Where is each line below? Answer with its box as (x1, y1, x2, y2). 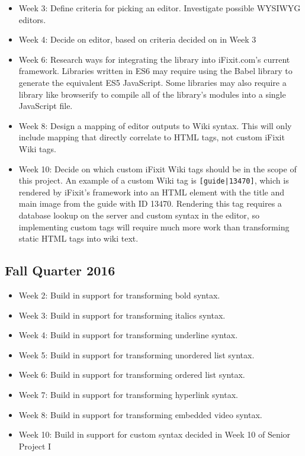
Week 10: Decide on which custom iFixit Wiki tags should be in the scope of (18, 162, 297, 175)
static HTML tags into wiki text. (18, 232, 139, 245)
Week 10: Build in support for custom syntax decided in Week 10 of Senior (18, 428, 291, 441)
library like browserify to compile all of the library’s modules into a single (18, 88, 286, 100)
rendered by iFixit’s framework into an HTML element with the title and (18, 185, 285, 198)
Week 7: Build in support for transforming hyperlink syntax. (18, 388, 238, 400)
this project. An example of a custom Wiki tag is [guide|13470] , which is (18, 174, 289, 187)
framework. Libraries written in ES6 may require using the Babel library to (18, 65, 293, 77)
